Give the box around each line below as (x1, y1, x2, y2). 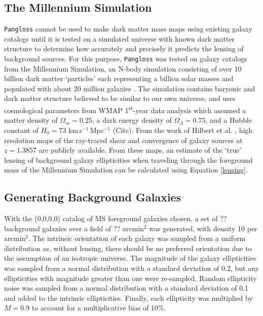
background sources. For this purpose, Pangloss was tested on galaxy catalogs (4, 53, 247, 64)
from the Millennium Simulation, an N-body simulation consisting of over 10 (4, 63, 242, 74)
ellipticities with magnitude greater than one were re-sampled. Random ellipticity (4, 272, 257, 283)
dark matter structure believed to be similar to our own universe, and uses (4, 93, 236, 103)
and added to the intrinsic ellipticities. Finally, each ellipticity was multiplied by (4, 292, 253, 303)
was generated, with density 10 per (149, 223, 257, 233)
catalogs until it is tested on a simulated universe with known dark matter (4, 33, 235, 44)
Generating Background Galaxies (4, 189, 181, 205)
